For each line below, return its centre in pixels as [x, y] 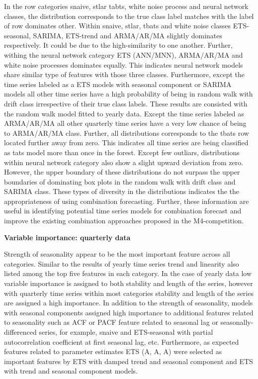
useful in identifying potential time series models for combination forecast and [123, 211]
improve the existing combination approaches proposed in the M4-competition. [124, 221]
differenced [20, 332]
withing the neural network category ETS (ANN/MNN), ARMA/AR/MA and [124, 54]
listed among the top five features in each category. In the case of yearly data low [128, 273]
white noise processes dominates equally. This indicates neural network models [124, 64]
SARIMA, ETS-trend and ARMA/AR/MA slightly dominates [128, 35]
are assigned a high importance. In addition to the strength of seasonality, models [129, 303]
